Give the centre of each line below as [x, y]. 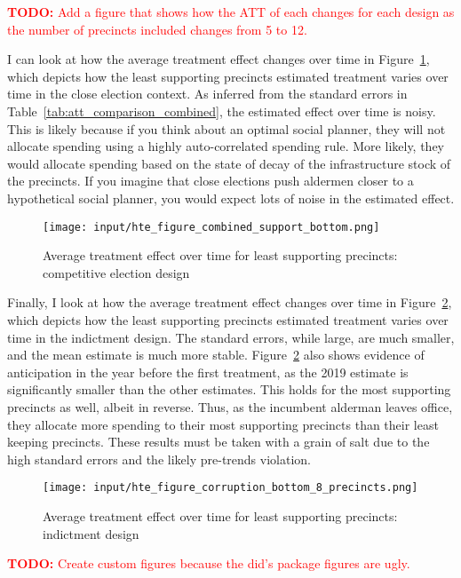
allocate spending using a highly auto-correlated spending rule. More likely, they [226, 146]
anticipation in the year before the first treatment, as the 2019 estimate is [208, 372]
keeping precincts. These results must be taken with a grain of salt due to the [219, 442]
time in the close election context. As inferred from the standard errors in [207, 94]
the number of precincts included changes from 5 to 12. [157, 29]
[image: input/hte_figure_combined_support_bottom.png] [211, 227]
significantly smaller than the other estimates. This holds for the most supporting [229, 389]
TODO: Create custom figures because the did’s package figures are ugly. [209, 563]
